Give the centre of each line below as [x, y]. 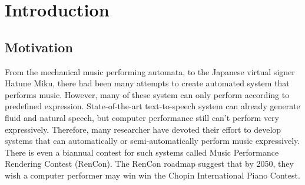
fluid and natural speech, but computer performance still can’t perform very [142, 117]
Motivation [39, 47]
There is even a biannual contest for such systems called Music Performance [142, 152]
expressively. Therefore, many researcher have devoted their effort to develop [143, 129]
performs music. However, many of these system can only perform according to [147, 94]
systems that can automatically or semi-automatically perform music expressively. [152, 141]
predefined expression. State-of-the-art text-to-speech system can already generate [152, 106]
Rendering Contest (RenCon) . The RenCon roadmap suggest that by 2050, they [149, 164]
